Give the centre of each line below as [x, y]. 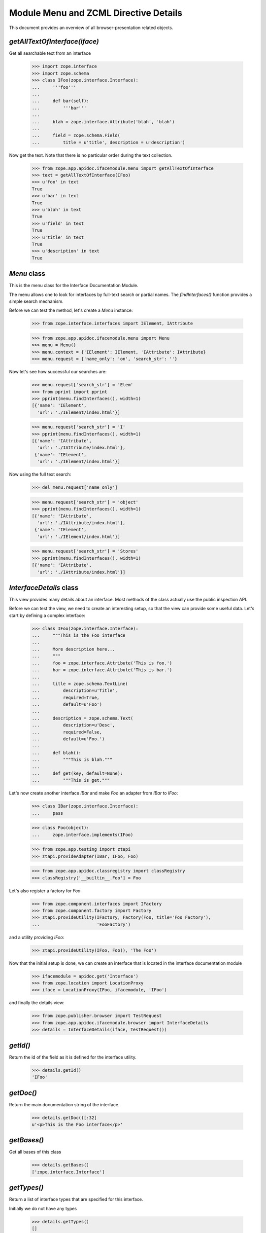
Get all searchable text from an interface [50, 53]
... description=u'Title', [75, 691]
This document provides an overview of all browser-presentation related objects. [91, 28]
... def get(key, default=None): [77, 773]
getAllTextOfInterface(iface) [54, 42]
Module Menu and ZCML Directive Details [96, 13]
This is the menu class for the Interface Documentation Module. [74, 286]
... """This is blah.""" [72, 760]
